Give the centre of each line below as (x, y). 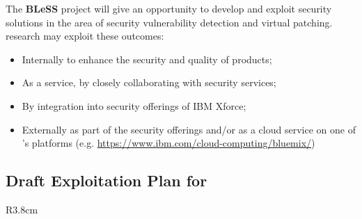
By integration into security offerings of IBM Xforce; (134, 105)
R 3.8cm (22, 209)
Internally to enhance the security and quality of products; (147, 59)
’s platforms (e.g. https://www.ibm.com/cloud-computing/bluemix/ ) (168, 143)
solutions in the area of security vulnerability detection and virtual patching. (169, 22)
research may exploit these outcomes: (85, 36)
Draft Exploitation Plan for (107, 180)
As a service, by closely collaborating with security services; (149, 82)
